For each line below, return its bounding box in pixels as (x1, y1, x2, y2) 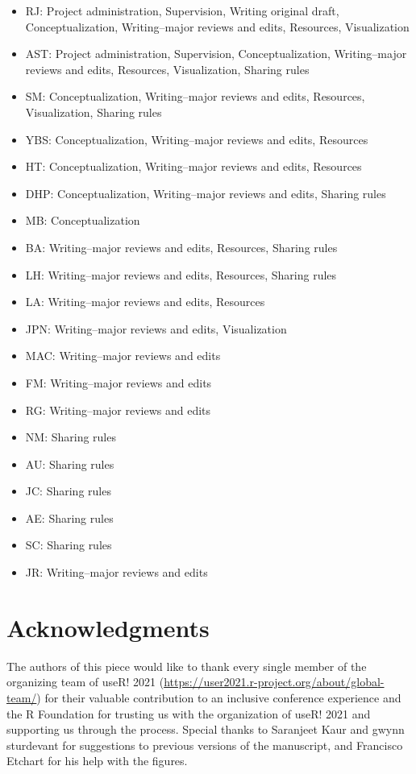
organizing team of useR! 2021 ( (6, 673, 164, 690)
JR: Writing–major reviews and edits (25, 564, 208, 581)
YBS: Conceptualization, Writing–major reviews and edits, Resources (25, 130, 368, 147)
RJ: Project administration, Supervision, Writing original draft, (25, 2, 339, 19)
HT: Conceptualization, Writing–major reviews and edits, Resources (25, 158, 362, 175)
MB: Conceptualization (25, 212, 140, 229)
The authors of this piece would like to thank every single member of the (6, 657, 367, 674)
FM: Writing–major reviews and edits (25, 374, 212, 391)
